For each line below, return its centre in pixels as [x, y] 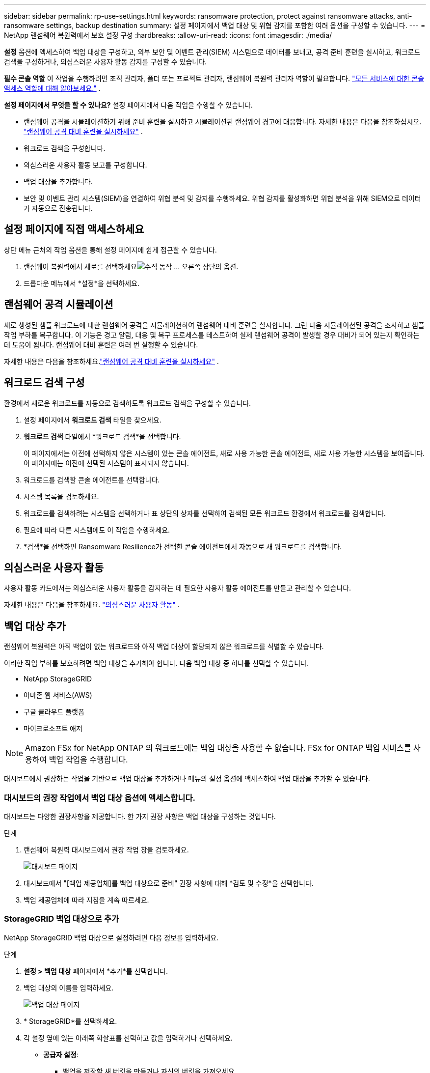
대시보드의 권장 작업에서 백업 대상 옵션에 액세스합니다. [100, 798]
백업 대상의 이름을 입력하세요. [69, 988]
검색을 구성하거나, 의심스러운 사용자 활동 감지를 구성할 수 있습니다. [106, 62]
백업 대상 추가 [35, 626]
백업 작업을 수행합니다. [88, 760]
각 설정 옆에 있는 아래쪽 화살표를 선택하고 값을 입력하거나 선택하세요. [128, 1038]
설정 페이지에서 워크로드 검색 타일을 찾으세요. [93, 420]
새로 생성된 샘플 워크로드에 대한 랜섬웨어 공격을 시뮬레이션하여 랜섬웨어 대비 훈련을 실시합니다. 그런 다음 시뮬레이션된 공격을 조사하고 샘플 [214, 325]
